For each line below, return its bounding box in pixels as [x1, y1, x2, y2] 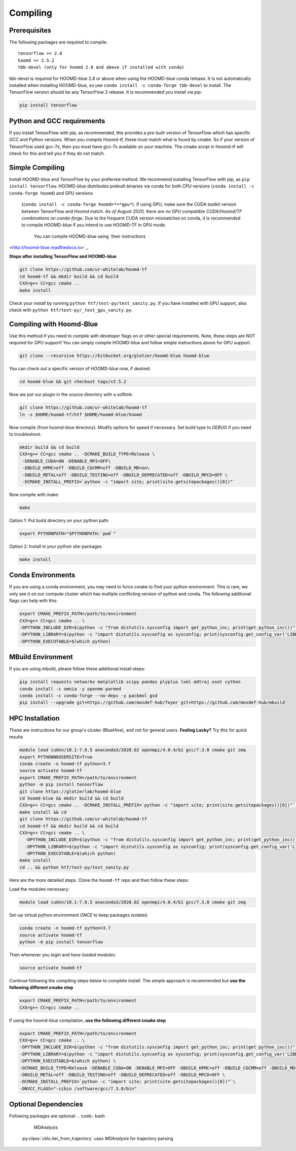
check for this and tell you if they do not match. [9, 150, 106, 156]
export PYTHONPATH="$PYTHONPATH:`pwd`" [19, 531, 116, 536]
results [9, 734, 23, 740]
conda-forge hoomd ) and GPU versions [9, 190, 93, 196]
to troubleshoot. [9, 432, 42, 437]
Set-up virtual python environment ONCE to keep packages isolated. [9, 912, 148, 918]
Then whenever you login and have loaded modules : [9, 952, 116, 958]
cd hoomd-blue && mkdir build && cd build [19, 795, 124, 801]
